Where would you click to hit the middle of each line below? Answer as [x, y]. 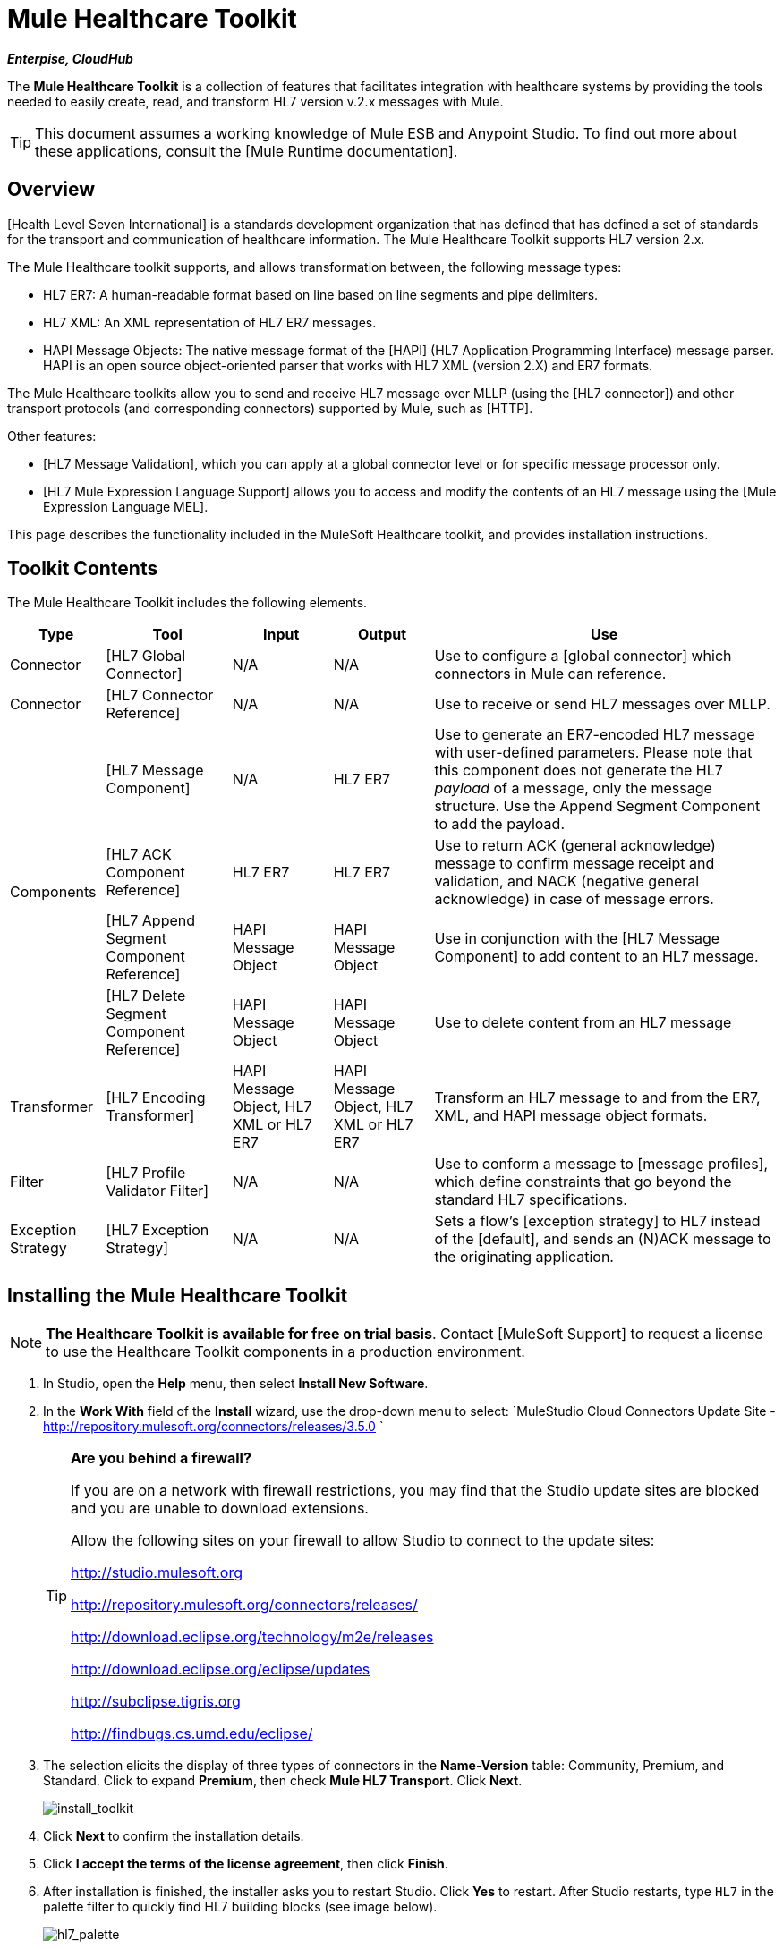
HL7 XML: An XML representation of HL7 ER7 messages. [210, 322]
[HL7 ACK [139, 855]
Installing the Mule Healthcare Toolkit [178, 1295]
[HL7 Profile [146, 1173]
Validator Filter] [157, 1191]
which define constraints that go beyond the [583, 1182]
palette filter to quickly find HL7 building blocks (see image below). [240, 1907]
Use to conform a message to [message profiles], [601, 1164]
